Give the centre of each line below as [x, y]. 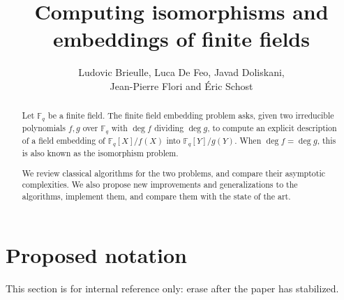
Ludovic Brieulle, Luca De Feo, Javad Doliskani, [181, 72]
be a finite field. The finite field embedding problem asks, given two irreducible [191, 115]
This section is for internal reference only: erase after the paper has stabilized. [172, 288]
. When [248, 141]
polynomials [44, 128]
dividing [169, 128]
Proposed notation [96, 254]
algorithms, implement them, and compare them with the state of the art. [156, 196]
